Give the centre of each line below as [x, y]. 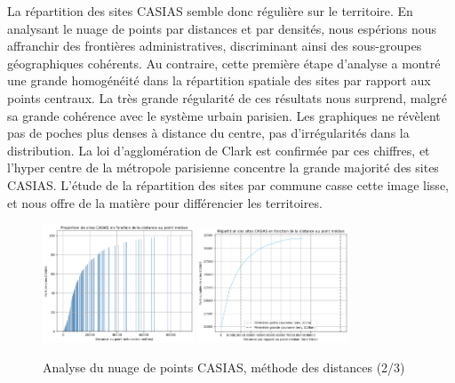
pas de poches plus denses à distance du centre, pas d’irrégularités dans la [208, 133]
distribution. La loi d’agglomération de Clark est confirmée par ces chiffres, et [219, 150]
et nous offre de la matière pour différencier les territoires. [165, 202]
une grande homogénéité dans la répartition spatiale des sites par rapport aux [219, 80]
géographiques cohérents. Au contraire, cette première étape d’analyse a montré [224, 63]
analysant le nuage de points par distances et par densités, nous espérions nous [222, 28]
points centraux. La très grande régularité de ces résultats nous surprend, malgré [227, 97]
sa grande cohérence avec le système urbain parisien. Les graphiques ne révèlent [224, 115]
